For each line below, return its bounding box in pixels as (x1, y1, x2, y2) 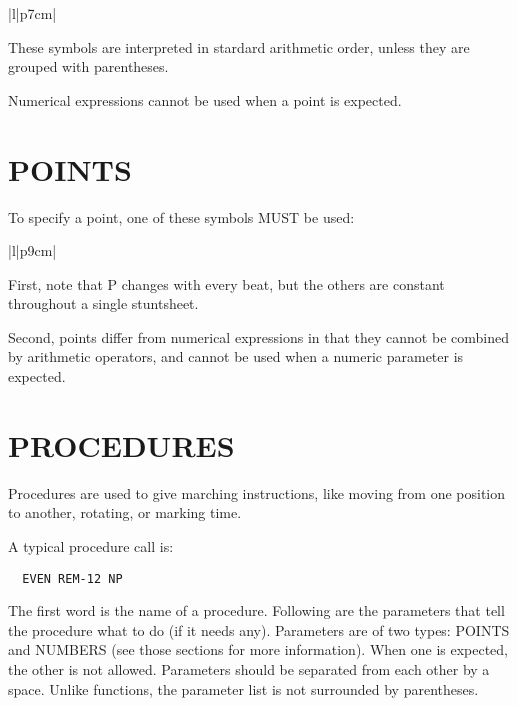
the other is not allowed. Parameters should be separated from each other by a (8, 659, 490, 679)
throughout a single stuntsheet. (8, 293, 199, 314)
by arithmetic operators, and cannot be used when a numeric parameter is (8, 346, 464, 367)
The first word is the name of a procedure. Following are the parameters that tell (8, 600, 505, 621)
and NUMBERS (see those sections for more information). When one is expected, (8, 639, 509, 660)
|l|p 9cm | (8, 240, 57, 261)
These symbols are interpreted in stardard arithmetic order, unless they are (8, 36, 470, 57)
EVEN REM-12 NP (22, 571, 123, 586)
